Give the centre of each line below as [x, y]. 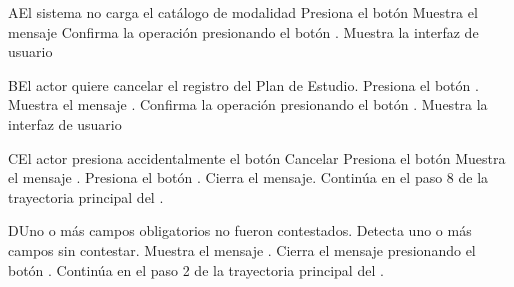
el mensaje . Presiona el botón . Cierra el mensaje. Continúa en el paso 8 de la [248, 177]
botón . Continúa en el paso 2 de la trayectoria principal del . [196, 269]
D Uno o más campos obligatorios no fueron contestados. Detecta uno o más [240, 230]
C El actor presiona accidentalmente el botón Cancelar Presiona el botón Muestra [257, 157]
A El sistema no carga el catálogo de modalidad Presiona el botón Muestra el [243, 12]
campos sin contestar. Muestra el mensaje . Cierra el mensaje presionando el [242, 249]
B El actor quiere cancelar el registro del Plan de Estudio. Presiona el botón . [243, 84]
